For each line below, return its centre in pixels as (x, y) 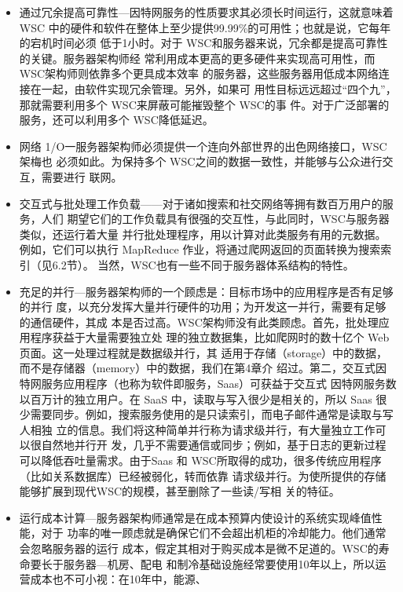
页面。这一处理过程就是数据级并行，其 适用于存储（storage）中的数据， (203, 352)
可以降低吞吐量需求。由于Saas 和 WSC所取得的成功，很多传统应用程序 (200, 460)
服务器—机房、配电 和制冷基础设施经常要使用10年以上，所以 (219, 563)
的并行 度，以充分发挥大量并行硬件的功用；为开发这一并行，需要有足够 (203, 307)
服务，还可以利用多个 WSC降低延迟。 (116, 120)
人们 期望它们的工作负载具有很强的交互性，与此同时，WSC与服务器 (215, 219)
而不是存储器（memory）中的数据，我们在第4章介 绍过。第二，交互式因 (203, 368)
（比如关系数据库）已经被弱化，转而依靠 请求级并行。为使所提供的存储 (203, 475)
